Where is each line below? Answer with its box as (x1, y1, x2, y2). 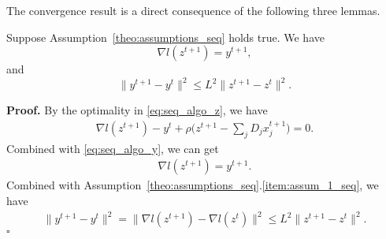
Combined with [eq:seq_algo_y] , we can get (6, 140, 219, 156)
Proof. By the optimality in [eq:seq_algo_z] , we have (6, 102, 268, 118)
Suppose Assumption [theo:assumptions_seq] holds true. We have (6, 28, 325, 45)
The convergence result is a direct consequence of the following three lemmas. (6, 2, 380, 18)
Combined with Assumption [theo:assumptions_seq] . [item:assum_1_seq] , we (6, 177, 379, 193)
